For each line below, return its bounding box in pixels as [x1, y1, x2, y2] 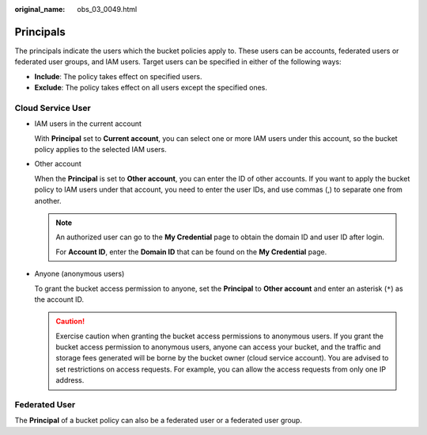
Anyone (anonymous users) [34, 269, 125, 279]
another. [34, 196, 62, 205]
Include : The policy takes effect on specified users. [34, 71, 202, 81]
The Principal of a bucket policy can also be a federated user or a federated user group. [14, 416, 302, 425]
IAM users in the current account [34, 119, 142, 128]
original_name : [14, 5, 66, 13]
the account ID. [34, 294, 85, 304]
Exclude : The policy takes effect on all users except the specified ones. [34, 83, 268, 93]
